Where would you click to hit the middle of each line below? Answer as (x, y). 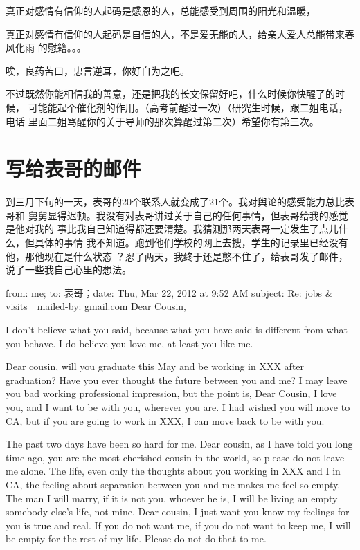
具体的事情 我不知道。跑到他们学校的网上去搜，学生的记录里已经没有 (191, 242)
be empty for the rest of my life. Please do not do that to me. (136, 539)
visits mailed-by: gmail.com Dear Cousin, (96, 306)
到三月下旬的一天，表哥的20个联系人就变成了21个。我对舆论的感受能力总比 (175, 202)
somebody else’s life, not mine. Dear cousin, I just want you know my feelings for (178, 512)
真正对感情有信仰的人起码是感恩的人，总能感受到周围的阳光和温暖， (161, 10)
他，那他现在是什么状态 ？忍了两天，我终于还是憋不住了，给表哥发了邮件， (177, 256)
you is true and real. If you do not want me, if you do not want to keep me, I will (178, 525)
